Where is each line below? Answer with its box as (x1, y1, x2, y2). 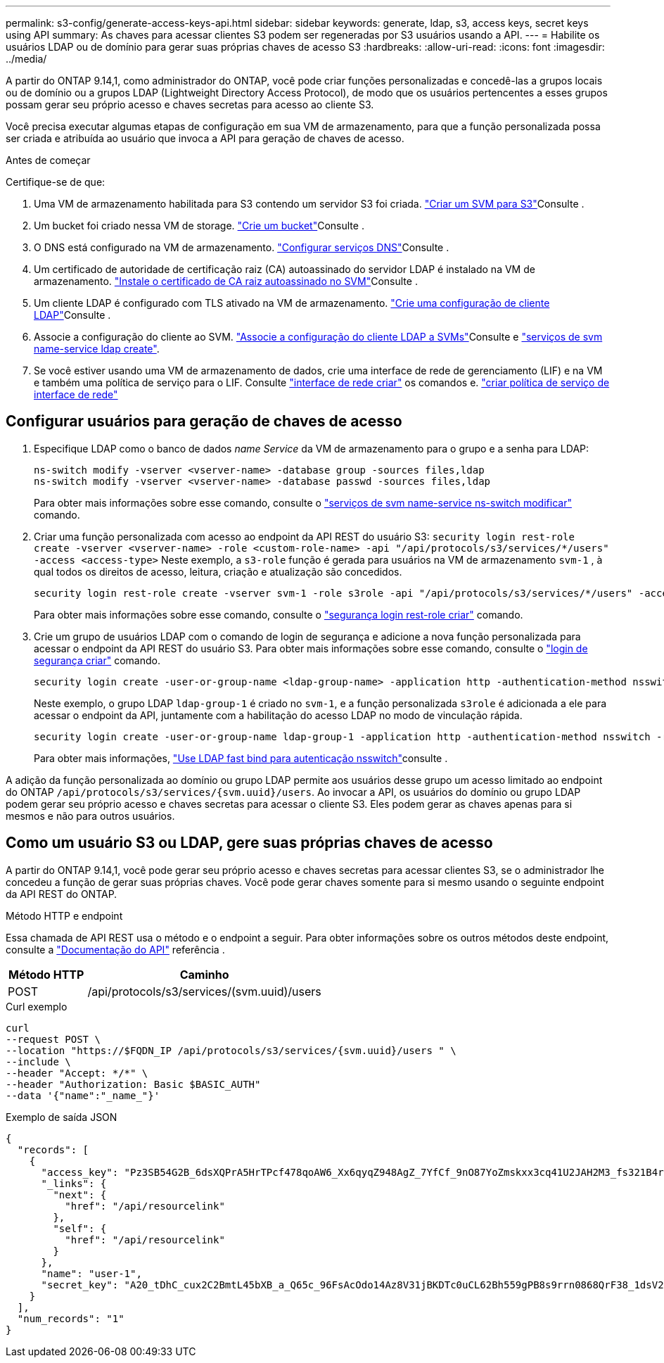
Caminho (179, 967, 229, 982)
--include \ (6, 1055, 71, 1067)
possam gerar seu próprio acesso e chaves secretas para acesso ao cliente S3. (6, 99, 374, 110)
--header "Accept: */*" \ (6, 1067, 148, 1079)
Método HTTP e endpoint (6, 909, 123, 922)
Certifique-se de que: (6, 176, 106, 188)
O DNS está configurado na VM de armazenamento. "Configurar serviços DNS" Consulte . (34, 241, 449, 253)
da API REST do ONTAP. (6, 887, 117, 900)
